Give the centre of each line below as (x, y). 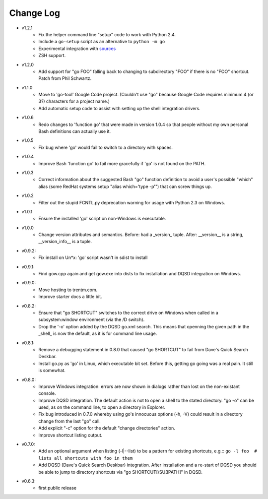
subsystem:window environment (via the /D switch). (92, 319)
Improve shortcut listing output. (70, 435)
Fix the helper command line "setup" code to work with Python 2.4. (107, 34)
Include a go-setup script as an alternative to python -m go (102, 42)
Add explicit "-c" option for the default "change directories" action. (107, 428)
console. (47, 393)
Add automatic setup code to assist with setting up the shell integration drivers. (119, 108)
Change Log (35, 13)
